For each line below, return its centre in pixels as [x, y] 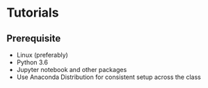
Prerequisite [34, 38]
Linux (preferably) [42, 55]
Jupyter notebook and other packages [72, 70]
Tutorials [33, 13]
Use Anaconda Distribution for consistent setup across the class [109, 77]
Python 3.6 [32, 62]
